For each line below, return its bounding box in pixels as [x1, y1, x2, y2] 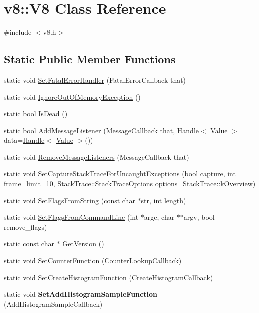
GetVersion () [62, 238, 104, 249]
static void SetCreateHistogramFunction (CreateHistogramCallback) [4, 272, 213, 282]
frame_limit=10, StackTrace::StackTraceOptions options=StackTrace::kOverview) [4, 178, 256, 189]
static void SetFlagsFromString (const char [4, 195, 135, 205]
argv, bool [183, 212, 215, 222]
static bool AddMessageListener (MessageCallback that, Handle [4, 125, 199, 135]
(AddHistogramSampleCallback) [4, 298, 103, 309]
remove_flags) [4, 221, 47, 232]
